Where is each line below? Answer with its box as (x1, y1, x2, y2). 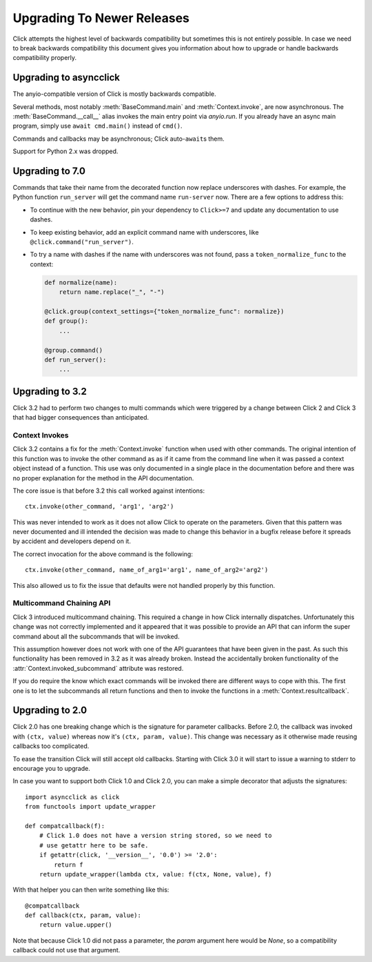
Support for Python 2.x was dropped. (12, 147, 118, 155)
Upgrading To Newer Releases (12, 10, 189, 26)
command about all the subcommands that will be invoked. (12, 632, 180, 640)
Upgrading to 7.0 (12, 166, 86, 177)
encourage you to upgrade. (12, 765, 91, 772)
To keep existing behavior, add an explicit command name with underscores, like (30, 228, 259, 236)
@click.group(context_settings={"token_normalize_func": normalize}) (44, 307, 285, 315)
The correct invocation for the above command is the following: (12, 549, 193, 558)
